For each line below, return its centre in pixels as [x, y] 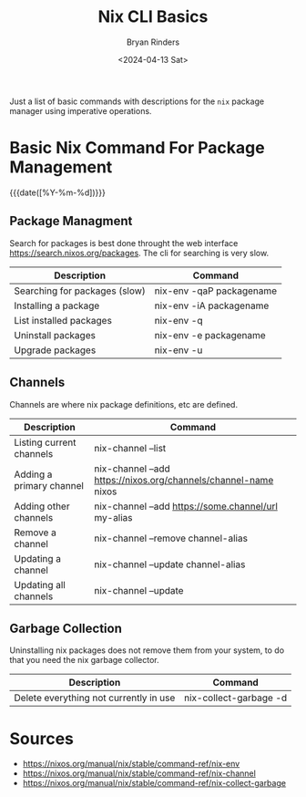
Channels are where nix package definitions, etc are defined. [124, 404]
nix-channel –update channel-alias [170, 564]
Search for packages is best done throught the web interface [124, 243]
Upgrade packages [55, 350]
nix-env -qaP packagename [216, 291]
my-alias [114, 517]
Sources [42, 738]
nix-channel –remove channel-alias [171, 538]
